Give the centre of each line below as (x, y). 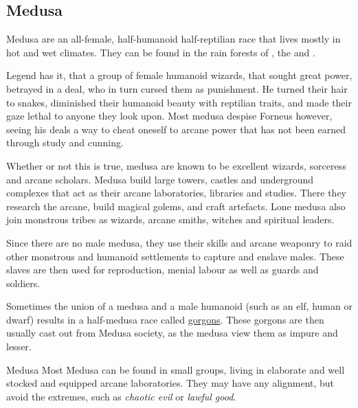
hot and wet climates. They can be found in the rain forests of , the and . (161, 52)
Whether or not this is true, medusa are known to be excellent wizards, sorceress (176, 165)
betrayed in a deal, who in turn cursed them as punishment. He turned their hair (177, 88)
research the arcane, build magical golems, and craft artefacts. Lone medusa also (176, 206)
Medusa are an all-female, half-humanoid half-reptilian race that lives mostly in (174, 39)
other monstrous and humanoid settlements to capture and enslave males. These (175, 256)
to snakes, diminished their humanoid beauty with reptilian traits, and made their (179, 102)
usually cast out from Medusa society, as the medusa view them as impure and (172, 333)
